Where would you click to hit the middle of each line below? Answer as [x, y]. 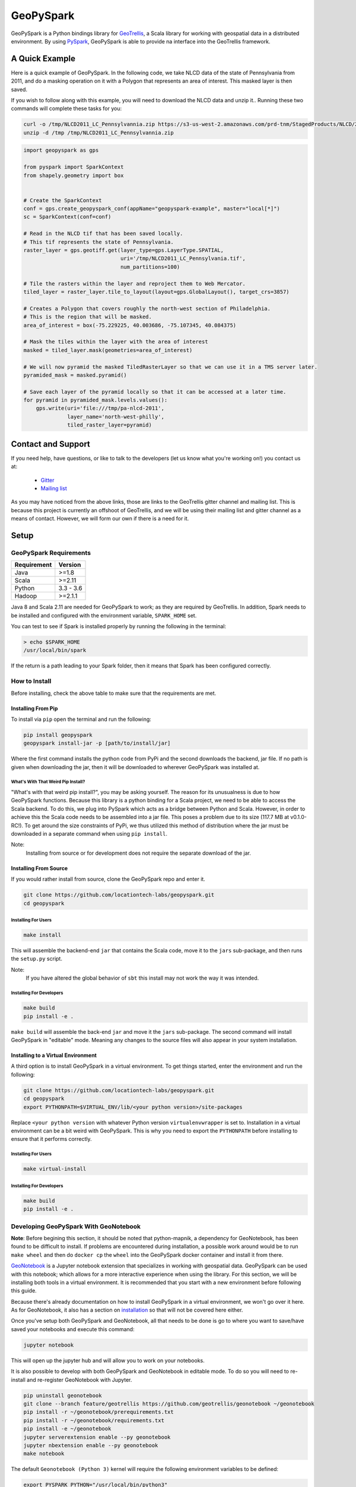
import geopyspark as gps [61, 150]
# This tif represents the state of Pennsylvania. [99, 242]
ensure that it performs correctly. [51, 1139]
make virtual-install [55, 1169]
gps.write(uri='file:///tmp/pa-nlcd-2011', [100, 408]
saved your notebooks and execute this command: [73, 1329]
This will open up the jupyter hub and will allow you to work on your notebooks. [108, 1360]
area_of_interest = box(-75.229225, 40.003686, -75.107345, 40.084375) [130, 325]
